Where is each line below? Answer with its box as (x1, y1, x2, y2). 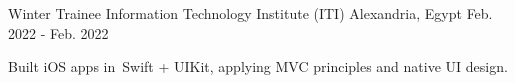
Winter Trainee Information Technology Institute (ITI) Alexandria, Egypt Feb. (8, 3, 493, 23)
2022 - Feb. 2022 (8, 22, 109, 43)
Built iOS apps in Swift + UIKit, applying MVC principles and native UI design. (8, 56, 508, 77)
